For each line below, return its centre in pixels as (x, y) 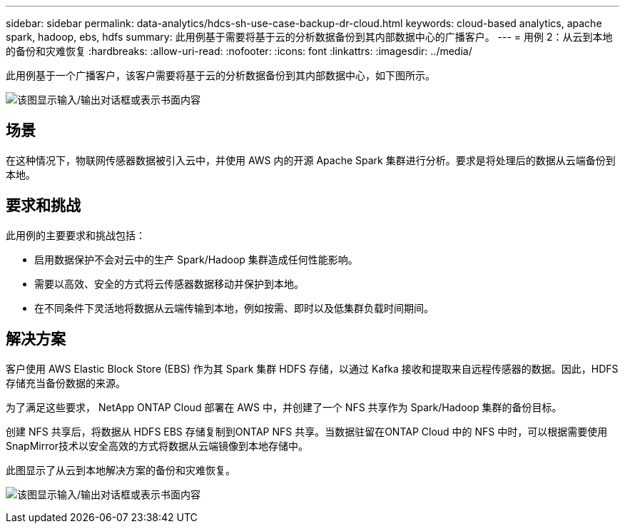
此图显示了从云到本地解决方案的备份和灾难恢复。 (121, 470)
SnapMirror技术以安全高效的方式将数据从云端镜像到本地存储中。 (157, 445)
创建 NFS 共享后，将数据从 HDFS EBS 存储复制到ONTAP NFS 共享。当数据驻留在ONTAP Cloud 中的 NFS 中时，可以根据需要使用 (307, 431)
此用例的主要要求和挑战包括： (76, 235)
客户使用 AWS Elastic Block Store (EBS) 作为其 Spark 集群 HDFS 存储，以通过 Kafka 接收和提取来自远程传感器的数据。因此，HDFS (312, 368)
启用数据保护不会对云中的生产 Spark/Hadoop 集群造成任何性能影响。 (196, 259)
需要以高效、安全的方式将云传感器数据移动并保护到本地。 (169, 283)
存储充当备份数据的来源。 (66, 383)
